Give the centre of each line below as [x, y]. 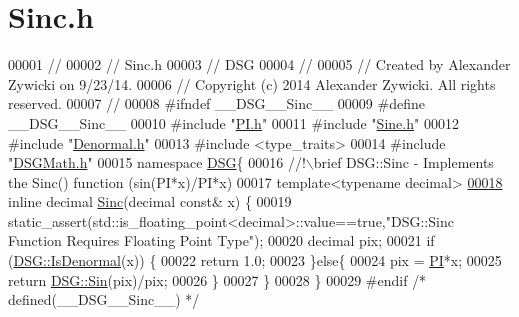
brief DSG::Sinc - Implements [403, 162]
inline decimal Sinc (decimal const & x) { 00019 [150, 201]
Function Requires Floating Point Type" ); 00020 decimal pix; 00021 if [221, 240]
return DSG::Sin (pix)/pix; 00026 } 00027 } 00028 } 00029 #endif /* [217, 279]
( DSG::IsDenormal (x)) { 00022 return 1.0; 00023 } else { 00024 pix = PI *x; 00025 [255, 260]
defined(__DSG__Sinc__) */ [104, 299]
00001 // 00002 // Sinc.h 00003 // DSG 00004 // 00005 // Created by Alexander [259, 64]
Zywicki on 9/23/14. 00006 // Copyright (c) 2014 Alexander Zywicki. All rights [252, 83]
